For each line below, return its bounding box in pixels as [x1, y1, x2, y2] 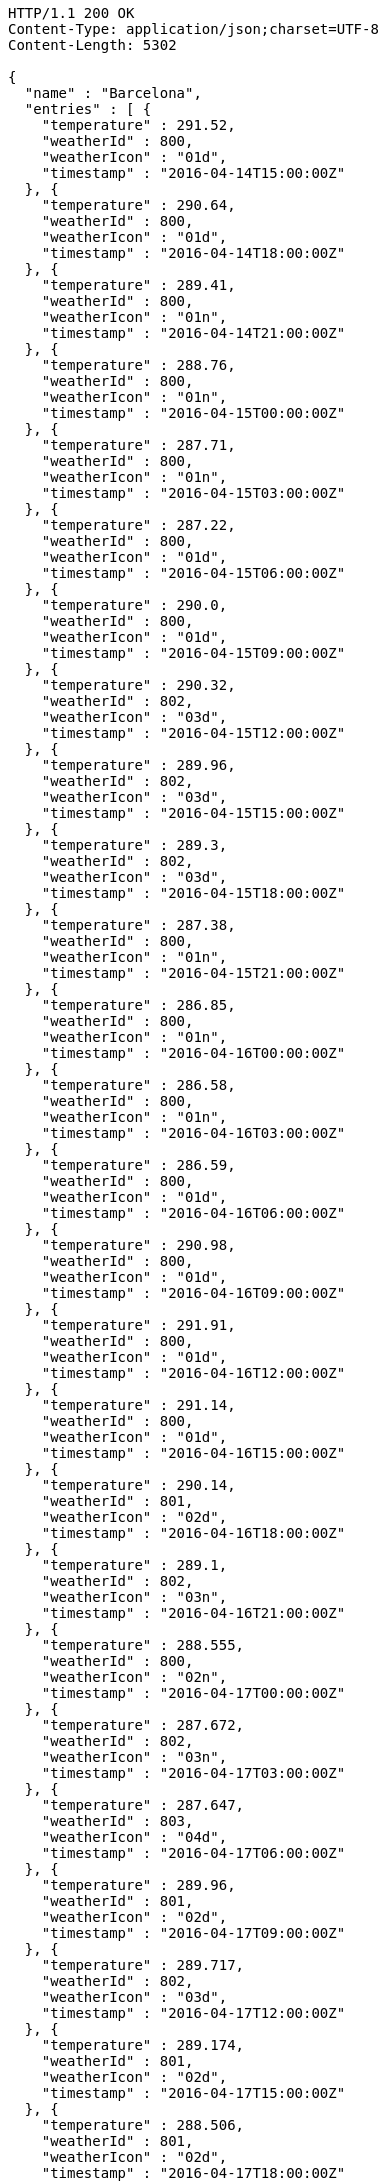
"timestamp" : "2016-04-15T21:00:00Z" [41, 965, 346, 981]
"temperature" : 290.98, [41, 1237, 236, 1253]
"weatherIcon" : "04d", [41, 1829, 228, 1845]
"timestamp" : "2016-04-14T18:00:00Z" [41, 245, 346, 261]
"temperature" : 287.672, [41, 1717, 245, 1733]
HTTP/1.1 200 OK [8, 5, 135, 21]
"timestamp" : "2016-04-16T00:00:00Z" [41, 1045, 346, 1061]
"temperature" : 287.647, [41, 1797, 245, 1813]
